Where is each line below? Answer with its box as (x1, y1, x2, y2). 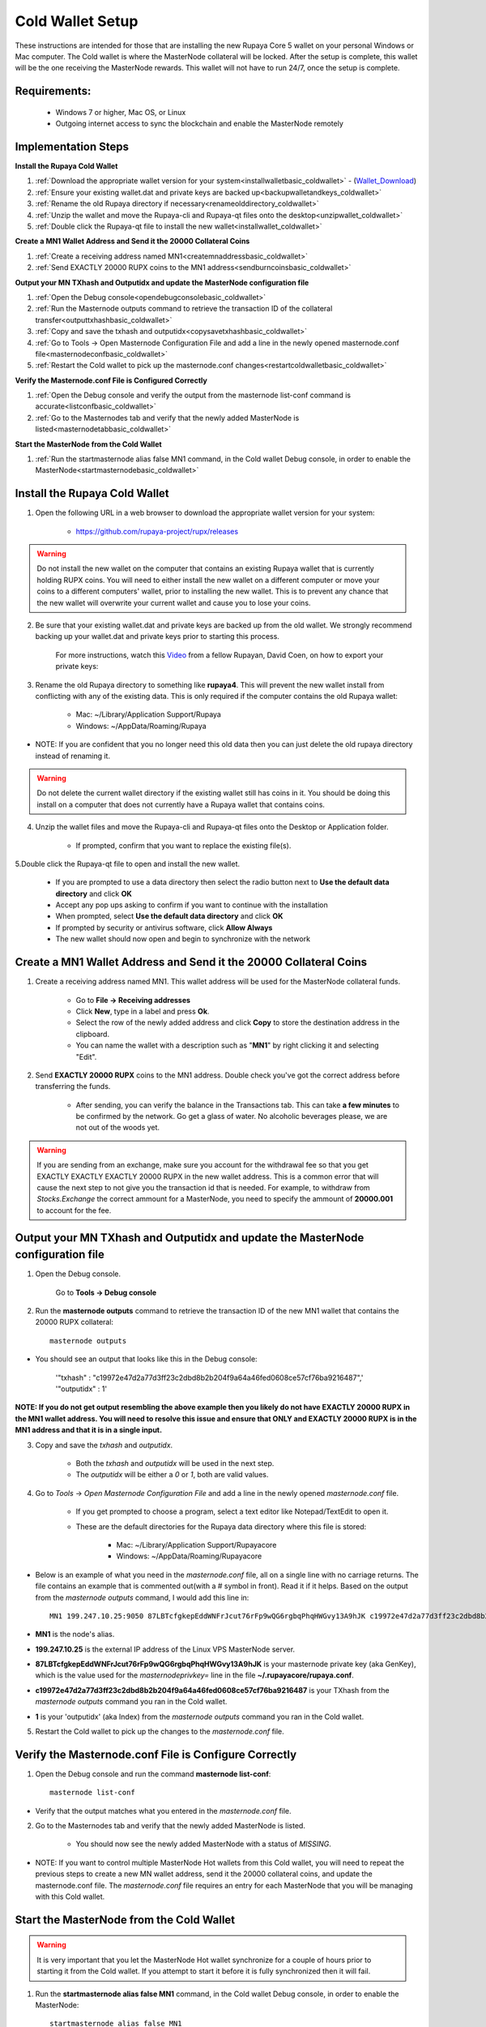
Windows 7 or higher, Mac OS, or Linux (55, 107, 186, 117)
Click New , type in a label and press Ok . (75, 1006, 210, 1016)
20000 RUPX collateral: (35, 1318, 113, 1327)
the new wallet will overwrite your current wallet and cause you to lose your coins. (36, 598, 311, 607)
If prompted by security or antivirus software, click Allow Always (55, 923, 273, 932)
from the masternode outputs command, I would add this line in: (35, 1592, 249, 1602)
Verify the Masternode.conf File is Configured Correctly (15, 375, 208, 385)
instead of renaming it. (35, 751, 111, 761)
